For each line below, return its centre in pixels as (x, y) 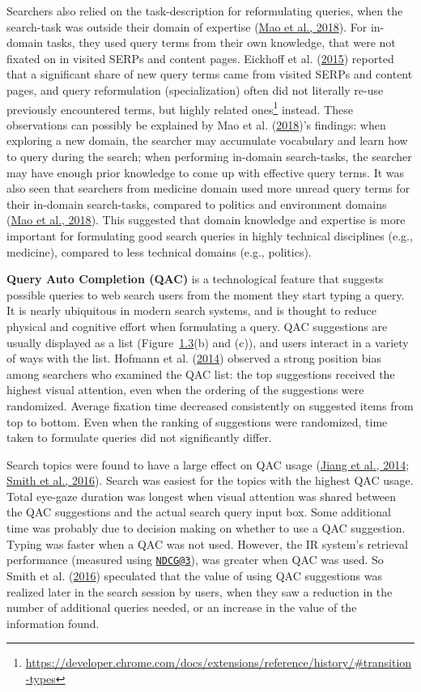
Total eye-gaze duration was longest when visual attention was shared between (202, 496)
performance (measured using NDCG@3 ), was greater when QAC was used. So (195, 560)
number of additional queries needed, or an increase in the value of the (182, 607)
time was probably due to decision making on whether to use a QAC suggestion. (206, 528)
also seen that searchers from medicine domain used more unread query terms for (208, 188)
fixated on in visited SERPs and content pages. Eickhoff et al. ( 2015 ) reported (200, 58)
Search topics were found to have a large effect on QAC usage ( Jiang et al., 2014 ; (208, 464)
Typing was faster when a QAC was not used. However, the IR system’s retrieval (207, 543)
